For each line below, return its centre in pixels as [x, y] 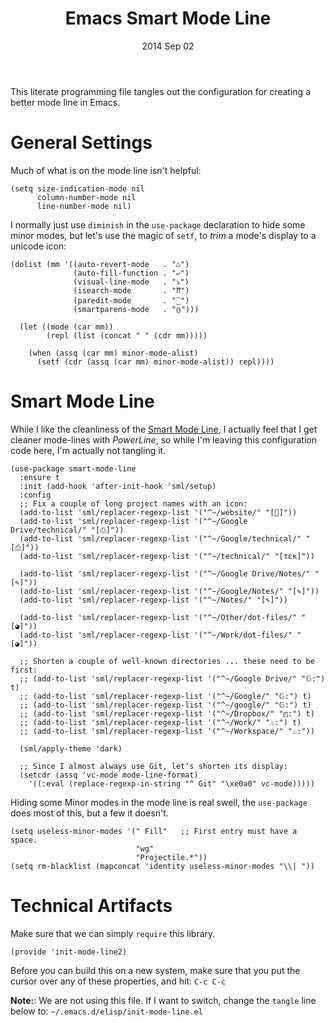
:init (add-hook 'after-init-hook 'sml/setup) [118, 486]
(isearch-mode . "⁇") [131, 290]
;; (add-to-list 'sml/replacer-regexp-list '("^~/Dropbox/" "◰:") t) [167, 713]
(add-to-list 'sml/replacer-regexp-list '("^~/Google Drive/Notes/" [165, 573]
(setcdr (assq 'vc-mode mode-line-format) [109, 775]
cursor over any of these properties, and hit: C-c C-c [118, 981]
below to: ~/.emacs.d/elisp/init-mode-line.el [106, 1011]
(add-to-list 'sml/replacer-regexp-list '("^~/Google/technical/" [160, 538]
